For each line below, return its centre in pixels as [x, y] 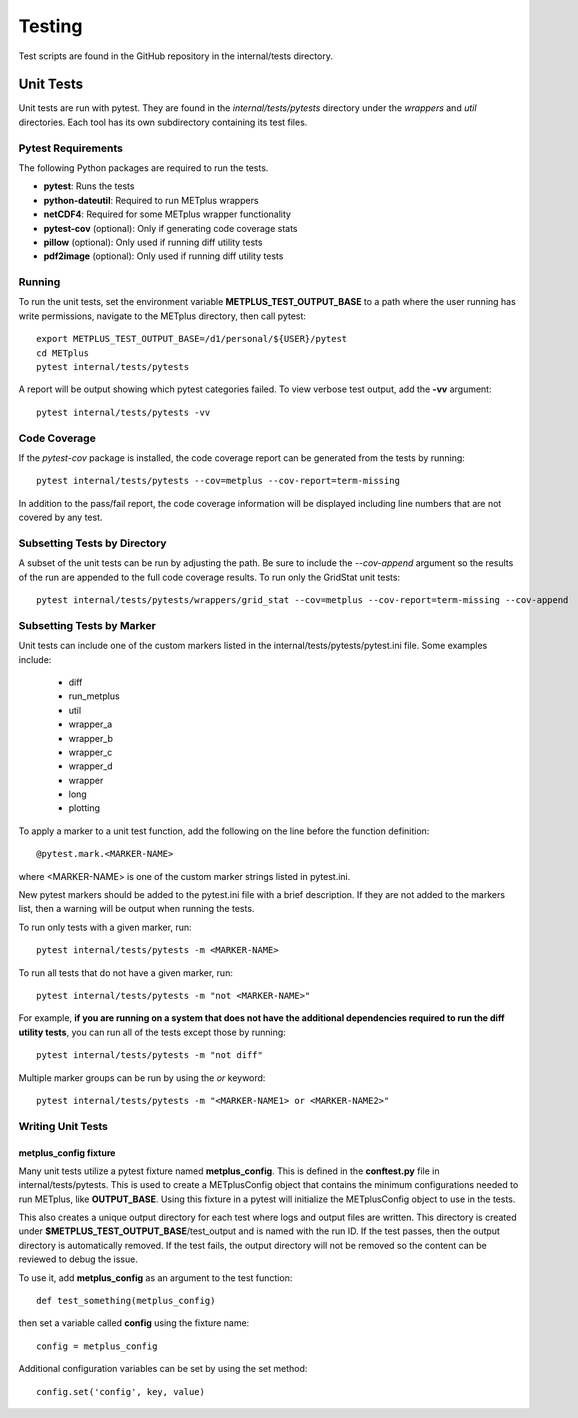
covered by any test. [61, 517]
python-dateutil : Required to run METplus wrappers [151, 200]
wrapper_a [90, 724]
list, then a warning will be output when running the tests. [136, 909]
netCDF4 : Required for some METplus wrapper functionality [167, 214]
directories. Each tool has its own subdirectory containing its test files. [163, 122]
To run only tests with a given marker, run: [105, 927]
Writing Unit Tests [63, 1126]
